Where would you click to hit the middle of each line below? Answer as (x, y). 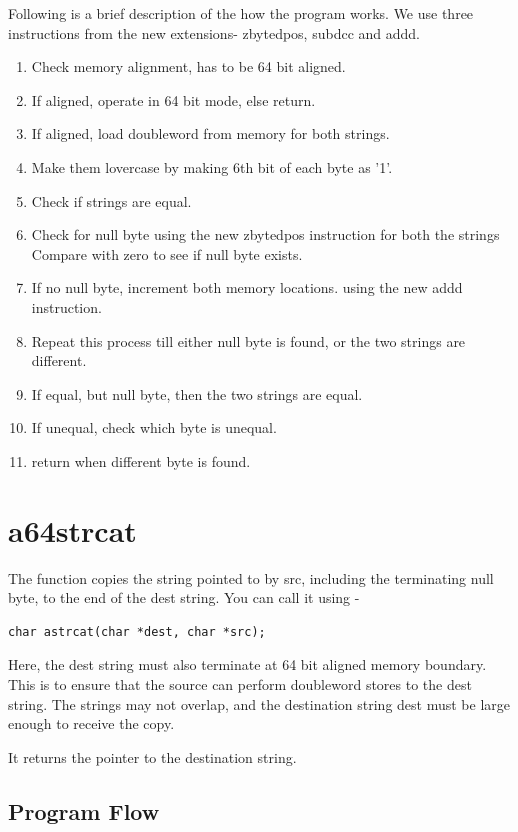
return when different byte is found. (141, 460)
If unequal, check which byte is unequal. (154, 427)
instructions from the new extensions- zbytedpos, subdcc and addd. (214, 32)
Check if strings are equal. (111, 200)
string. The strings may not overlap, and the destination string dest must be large (259, 703)
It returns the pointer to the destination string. (152, 756)
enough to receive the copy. (91, 723)
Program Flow (84, 810)
